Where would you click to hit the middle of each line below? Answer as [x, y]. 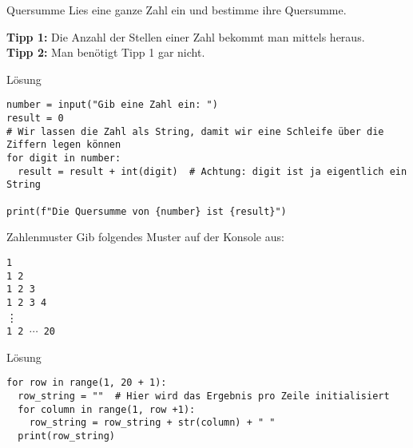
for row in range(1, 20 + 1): [87, 383]
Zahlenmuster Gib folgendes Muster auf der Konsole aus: [145, 237]
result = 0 [35, 119]
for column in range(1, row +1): [107, 409]
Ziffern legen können [64, 145]
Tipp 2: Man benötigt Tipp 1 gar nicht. [106, 52]
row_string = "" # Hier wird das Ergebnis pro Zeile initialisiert [204, 396]
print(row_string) [67, 436]
